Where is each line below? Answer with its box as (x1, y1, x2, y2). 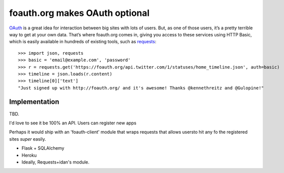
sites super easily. (9, 136, 46, 142)
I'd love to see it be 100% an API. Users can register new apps (9, 120, 137, 126)
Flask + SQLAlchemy (21, 145, 65, 151)
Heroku (21, 152, 37, 158)
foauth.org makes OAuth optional (9, 7, 150, 18)
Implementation (9, 97, 60, 106)
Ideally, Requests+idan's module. (21, 159, 89, 165)
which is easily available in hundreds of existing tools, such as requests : (9, 39, 156, 45)
